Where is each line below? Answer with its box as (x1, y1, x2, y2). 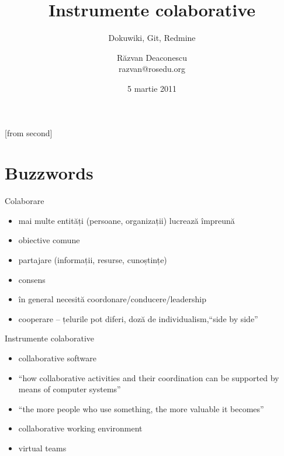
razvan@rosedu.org (118, 63, 186, 75)
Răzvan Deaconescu (116, 51, 188, 63)
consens (18, 273, 46, 285)
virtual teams (18, 441, 67, 454)
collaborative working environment (18, 422, 143, 434)
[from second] (5, 126, 53, 139)
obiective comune (18, 234, 80, 246)
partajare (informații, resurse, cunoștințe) (18, 254, 167, 265)
